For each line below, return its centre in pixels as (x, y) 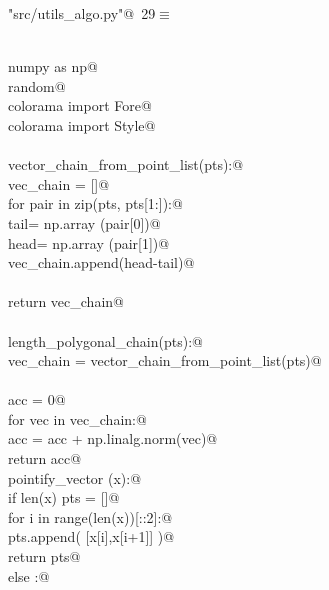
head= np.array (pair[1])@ (89, 242)
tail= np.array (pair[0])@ (84, 222)
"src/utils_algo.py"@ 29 (82, 13)
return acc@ (45, 458)
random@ (37, 85)
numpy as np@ (53, 66)
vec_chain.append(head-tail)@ (101, 262)
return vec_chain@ (66, 301)
